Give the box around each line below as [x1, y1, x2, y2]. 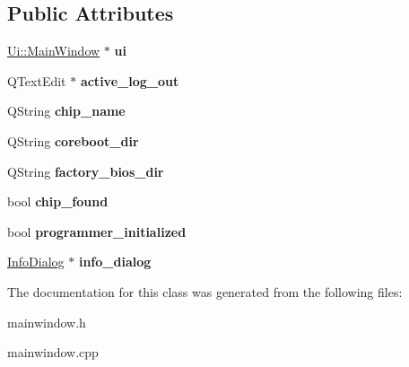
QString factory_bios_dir [7, 162, 164, 180]
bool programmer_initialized [7, 222, 187, 240]
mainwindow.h [7, 312, 86, 331]
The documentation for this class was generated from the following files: [7, 282, 403, 301]
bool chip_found [7, 192, 109, 211]
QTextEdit [7, 71, 66, 90]
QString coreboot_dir [7, 131, 139, 150]
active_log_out [80, 71, 179, 90]
